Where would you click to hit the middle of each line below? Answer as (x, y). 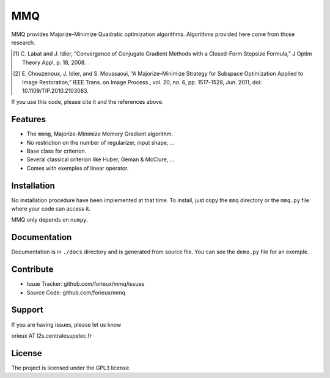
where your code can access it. (51, 209)
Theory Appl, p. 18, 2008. (54, 62)
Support (27, 310)
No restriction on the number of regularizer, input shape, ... (101, 142)
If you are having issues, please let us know (66, 324)
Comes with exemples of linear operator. (78, 168)
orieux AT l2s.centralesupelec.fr (52, 335)
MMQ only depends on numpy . (50, 220)
